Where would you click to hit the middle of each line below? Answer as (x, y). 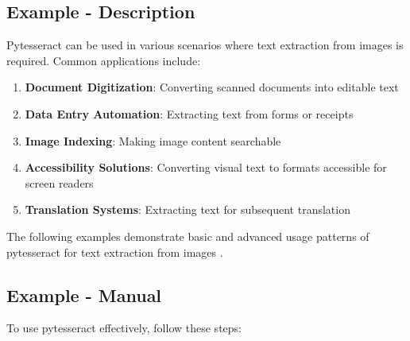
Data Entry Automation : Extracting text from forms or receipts (189, 113)
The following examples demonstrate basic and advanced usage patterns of (188, 236)
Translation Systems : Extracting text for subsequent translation (188, 209)
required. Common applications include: (104, 60)
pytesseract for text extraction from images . (115, 252)
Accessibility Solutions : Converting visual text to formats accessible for (206, 167)
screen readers (59, 182)
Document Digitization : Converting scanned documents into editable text (212, 87)
